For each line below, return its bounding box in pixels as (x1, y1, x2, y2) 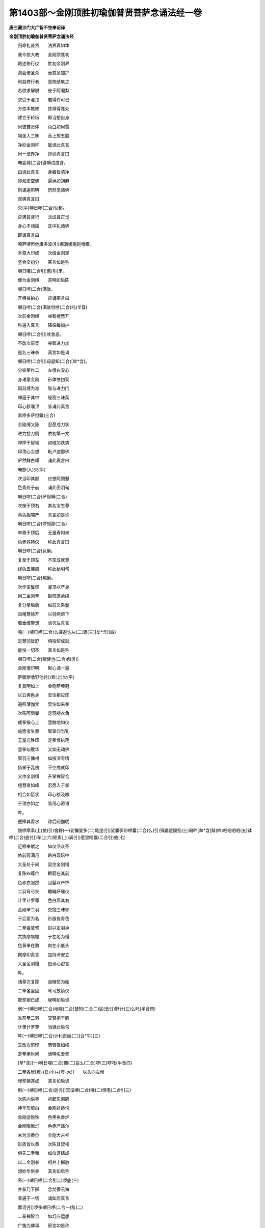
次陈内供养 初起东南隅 (17, 1096, 70, 1102)
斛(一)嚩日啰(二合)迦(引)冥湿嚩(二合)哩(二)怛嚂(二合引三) (17, 1087, 132, 1093)
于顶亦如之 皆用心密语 (17, 801, 70, 807)
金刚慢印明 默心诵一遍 (17, 665, 70, 671)
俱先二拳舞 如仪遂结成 (17, 1150, 70, 1156)
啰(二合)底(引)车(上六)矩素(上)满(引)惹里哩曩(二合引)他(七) (9, 834, 126, 840)
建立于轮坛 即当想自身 (17, 114, 70, 120)
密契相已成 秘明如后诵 (17, 997, 70, 1003)
